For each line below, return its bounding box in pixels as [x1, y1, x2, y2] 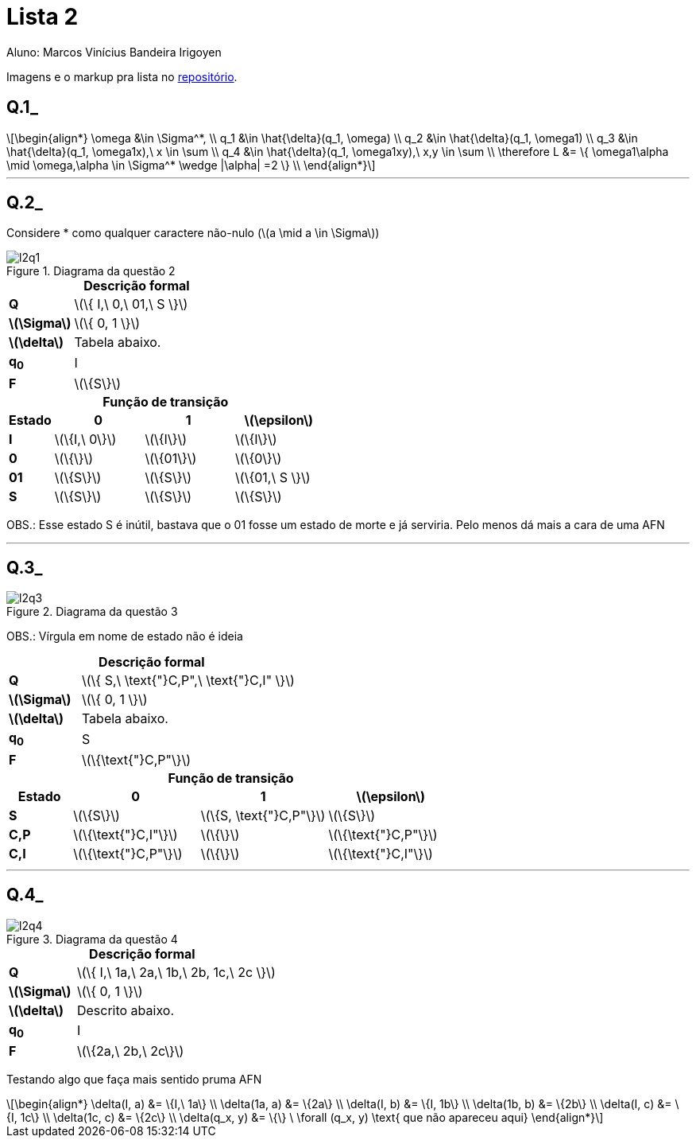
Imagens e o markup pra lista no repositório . [6, 69, 238, 84]
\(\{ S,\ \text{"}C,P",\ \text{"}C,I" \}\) [81, 672, 295, 689]
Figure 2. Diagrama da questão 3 [6, 605, 178, 619]
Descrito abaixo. [76, 1002, 174, 1018]
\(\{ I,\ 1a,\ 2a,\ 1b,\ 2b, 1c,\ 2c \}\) [76, 963, 276, 980]
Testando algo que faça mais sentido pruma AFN [6, 1072, 262, 1086]
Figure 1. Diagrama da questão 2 [6, 264, 176, 278]
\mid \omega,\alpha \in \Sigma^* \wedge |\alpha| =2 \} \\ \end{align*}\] [6, 158, 376, 172]
